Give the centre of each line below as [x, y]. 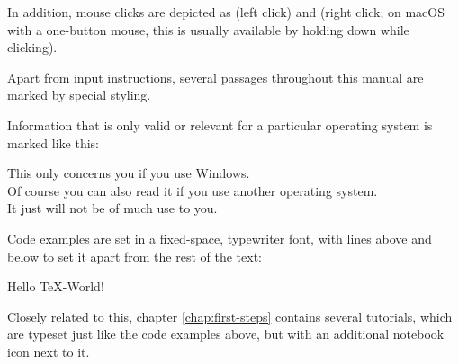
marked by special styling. [79, 95]
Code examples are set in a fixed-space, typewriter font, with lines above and [220, 238]
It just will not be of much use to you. [112, 208]
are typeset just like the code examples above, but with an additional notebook [226, 334]
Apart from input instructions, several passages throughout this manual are [216, 77]
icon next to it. [49, 351]
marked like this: [54, 142]
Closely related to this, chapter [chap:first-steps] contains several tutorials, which [230, 316]
